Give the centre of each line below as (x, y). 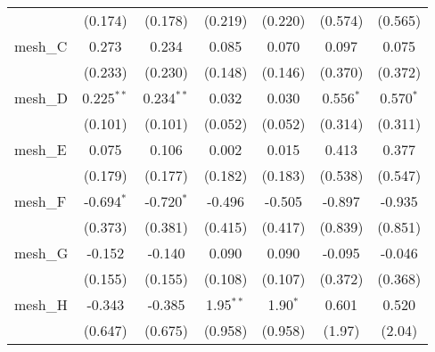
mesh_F (41, 201)
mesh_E (41, 149)
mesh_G (41, 253)
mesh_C (41, 46)
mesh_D (41, 98)
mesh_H (41, 304)
